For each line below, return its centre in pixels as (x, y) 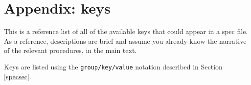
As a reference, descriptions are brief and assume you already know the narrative (125, 41)
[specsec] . (18, 76)
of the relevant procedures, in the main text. (70, 50)
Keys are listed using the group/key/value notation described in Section (113, 66)
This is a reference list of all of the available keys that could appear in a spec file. (126, 31)
